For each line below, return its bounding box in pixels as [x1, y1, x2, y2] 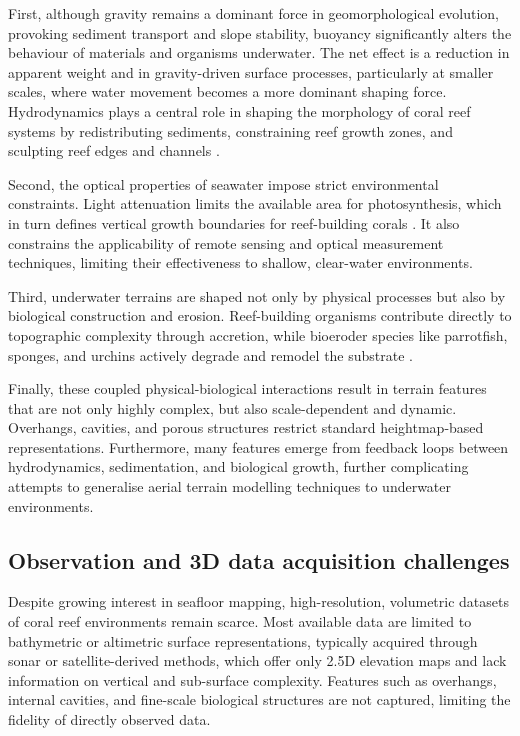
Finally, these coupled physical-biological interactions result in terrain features [8, 378, 487, 399]
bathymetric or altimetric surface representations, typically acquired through [8, 630, 478, 651]
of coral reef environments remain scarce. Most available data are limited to [8, 611, 472, 632]
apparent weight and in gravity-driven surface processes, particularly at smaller [8, 61, 494, 82]
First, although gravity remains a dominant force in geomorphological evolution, [8, 3, 499, 23]
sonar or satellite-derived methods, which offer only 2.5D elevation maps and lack [8, 650, 507, 671]
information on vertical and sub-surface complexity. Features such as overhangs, [8, 669, 497, 690]
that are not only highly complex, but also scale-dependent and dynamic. [8, 397, 457, 418]
